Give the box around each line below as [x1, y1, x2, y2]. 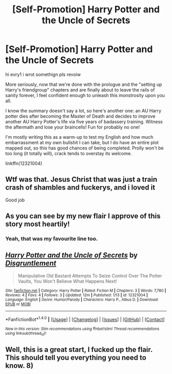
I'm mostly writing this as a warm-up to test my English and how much [5, 134, 154, 140]
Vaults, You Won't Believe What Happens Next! [17, 278, 117, 284]
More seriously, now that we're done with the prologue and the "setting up [5, 81, 162, 87]
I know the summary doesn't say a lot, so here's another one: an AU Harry [5, 107, 162, 114]
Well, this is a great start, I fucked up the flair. [5, 345, 153, 354]
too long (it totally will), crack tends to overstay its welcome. [5, 150, 132, 156]
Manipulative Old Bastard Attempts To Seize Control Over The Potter [17, 272, 162, 278]
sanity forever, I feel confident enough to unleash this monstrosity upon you [5, 92, 165, 98]
